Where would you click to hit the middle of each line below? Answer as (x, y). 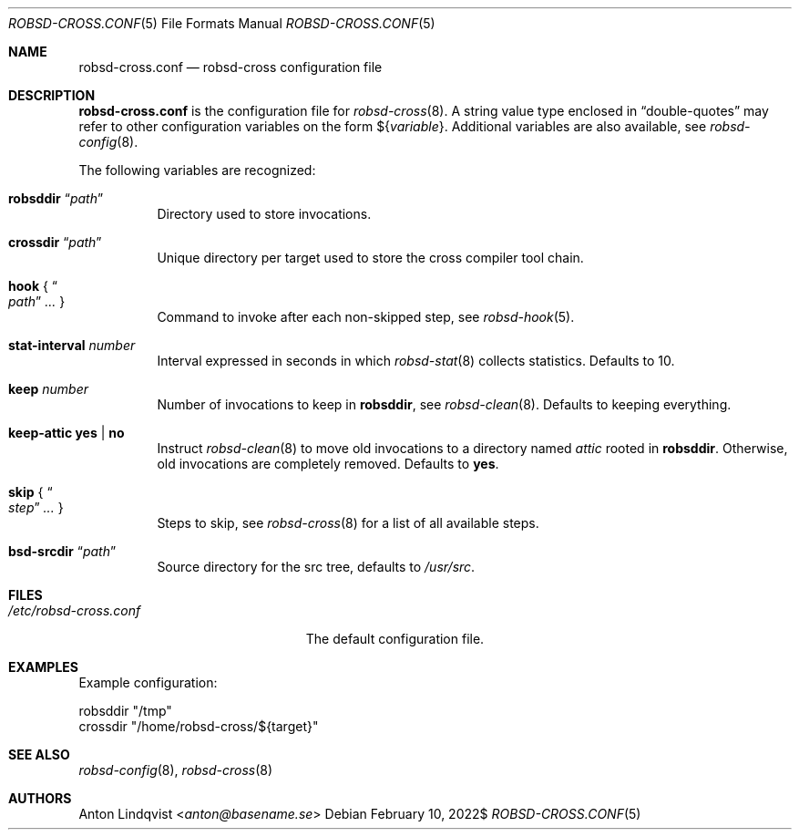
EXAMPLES (43, 667)
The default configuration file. (395, 639)
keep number (48, 389)
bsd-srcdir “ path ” (62, 551)
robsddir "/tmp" (125, 711)
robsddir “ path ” (56, 198)
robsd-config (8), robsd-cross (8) (176, 770)
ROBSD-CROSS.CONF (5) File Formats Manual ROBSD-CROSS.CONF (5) (222, 23)
